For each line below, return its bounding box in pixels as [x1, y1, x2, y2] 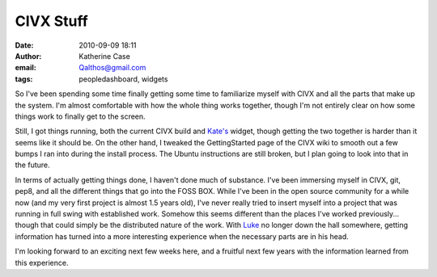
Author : [15, 51, 42, 61]
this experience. [15, 258, 69, 267]
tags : [15, 73, 33, 84]
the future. [15, 160, 50, 170]
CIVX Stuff [15, 12, 88, 30]
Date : [15, 40, 34, 50]
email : [15, 63, 36, 73]
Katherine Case [78, 51, 131, 61]
